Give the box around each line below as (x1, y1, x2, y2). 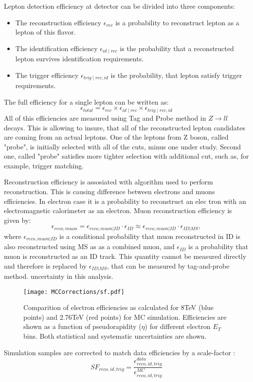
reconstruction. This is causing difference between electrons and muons (4, 186, 215, 197)
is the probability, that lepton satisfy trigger (110, 70, 242, 80)
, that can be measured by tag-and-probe (107, 260, 230, 271)
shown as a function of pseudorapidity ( (23, 321, 142, 331)
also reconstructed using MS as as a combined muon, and (4, 241, 175, 252)
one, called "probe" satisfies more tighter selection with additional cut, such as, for (4, 151, 249, 161)
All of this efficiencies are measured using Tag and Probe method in (4, 112, 206, 123)
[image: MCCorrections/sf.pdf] (23, 288, 125, 295)
